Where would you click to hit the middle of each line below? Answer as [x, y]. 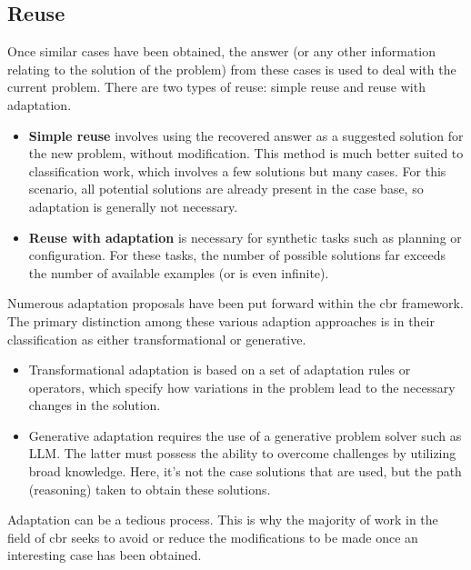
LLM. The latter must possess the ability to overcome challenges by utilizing [242, 453]
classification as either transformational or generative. [157, 339]
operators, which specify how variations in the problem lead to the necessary [242, 387]
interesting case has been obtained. [105, 555]
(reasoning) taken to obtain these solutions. [150, 489]
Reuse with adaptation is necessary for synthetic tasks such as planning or [245, 237]
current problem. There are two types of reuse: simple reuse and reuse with [216, 87]
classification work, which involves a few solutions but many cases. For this [237, 170]
